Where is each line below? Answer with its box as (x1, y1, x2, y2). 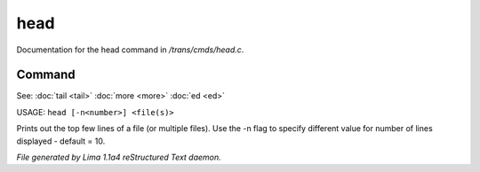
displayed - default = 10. (16, 136, 106, 146)
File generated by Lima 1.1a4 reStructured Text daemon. (16, 152, 221, 163)
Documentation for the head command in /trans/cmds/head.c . (16, 44, 244, 55)
